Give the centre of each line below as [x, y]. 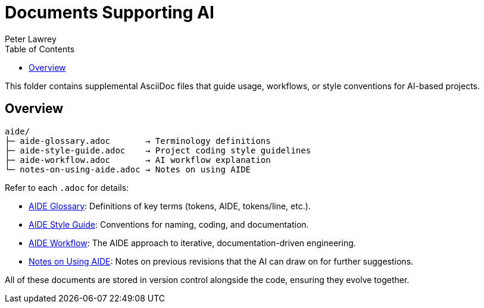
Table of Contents [40, 49]
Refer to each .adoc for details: [67, 187]
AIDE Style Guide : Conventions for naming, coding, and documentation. [169, 224]
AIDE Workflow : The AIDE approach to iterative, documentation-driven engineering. [192, 243]
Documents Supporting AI [110, 12]
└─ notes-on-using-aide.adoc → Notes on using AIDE [128, 169]
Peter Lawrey [31, 39]
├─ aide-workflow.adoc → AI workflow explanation [138, 160]
